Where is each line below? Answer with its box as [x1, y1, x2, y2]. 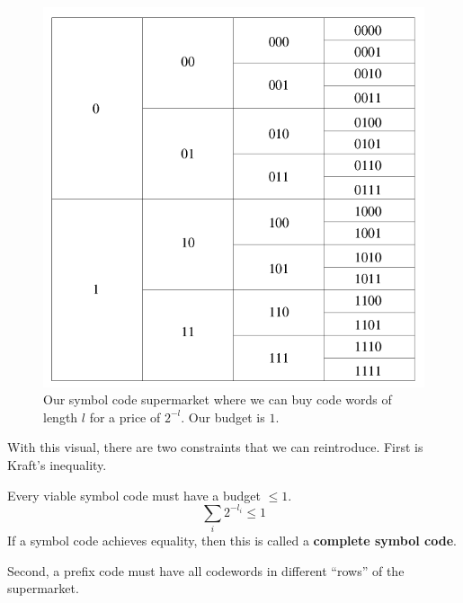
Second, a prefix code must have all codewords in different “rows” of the [7, 561, 405, 580]
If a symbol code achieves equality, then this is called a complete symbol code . [7, 530, 457, 549]
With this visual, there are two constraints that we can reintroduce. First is [7, 438, 423, 457]
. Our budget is [181, 407, 265, 426]
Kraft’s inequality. [7, 455, 107, 474]
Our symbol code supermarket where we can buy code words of [43, 390, 392, 409]
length [43, 407, 78, 426]
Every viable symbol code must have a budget [7, 485, 261, 504]
